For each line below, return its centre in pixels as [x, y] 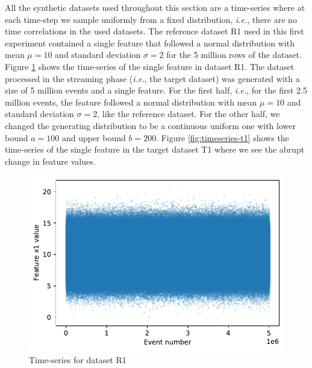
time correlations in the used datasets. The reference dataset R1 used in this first [154, 31]
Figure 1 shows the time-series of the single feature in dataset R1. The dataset [150, 66]
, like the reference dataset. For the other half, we [189, 114]
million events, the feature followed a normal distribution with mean [131, 102]
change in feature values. [50, 161]
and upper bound [94, 137]
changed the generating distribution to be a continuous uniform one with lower [150, 125]
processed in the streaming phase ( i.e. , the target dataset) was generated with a [152, 78]
